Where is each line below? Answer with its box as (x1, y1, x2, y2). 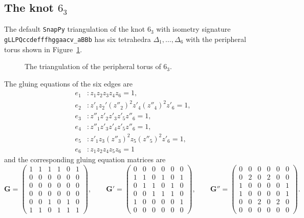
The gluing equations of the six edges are (4, 78, 133, 89)
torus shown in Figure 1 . (4, 43, 82, 54)
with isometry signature (156, 24, 231, 34)
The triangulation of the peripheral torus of (25, 61, 161, 72)
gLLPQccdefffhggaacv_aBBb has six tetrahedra (4, 33, 151, 44)
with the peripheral (186, 33, 246, 44)
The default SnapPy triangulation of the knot (4, 24, 145, 34)
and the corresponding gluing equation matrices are (4, 154, 166, 165)
